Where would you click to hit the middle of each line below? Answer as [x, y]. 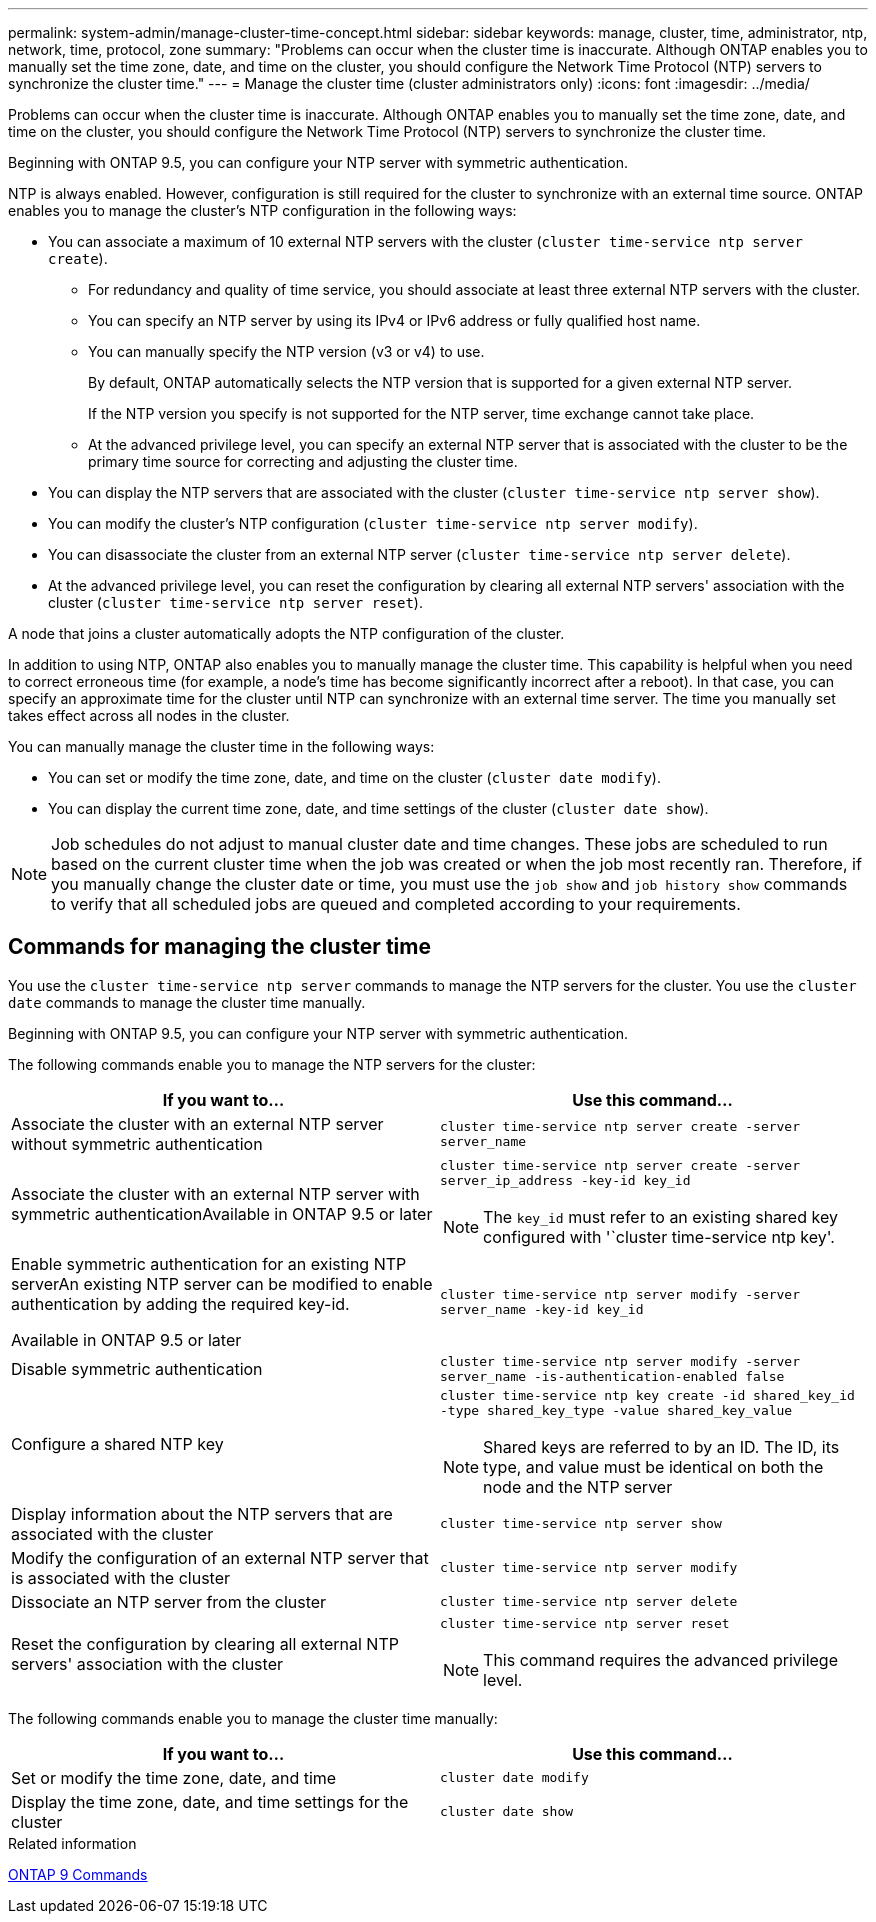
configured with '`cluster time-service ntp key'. [659, 1236]
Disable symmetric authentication [137, 1368]
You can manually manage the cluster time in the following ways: [221, 746]
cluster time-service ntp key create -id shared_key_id [647, 1395]
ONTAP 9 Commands [78, 1874]
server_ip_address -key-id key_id [565, 1180]
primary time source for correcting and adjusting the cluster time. [303, 461]
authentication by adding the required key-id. [180, 1303]
